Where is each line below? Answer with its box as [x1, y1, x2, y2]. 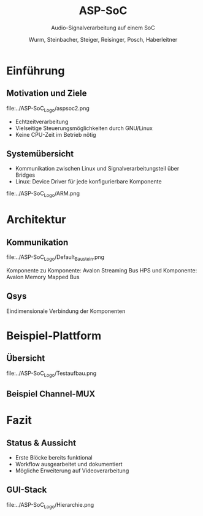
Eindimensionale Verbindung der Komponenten [6, 307, 126, 315]
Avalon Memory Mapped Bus [6, 273, 80, 280]
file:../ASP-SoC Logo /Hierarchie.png [6, 501, 94, 510]
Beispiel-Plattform [6, 329, 102, 342]
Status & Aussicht [6, 437, 77, 448]
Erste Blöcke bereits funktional [15, 453, 93, 461]
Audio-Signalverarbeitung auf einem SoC [51, 24, 155, 31]
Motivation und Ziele [6, 88, 87, 99]
